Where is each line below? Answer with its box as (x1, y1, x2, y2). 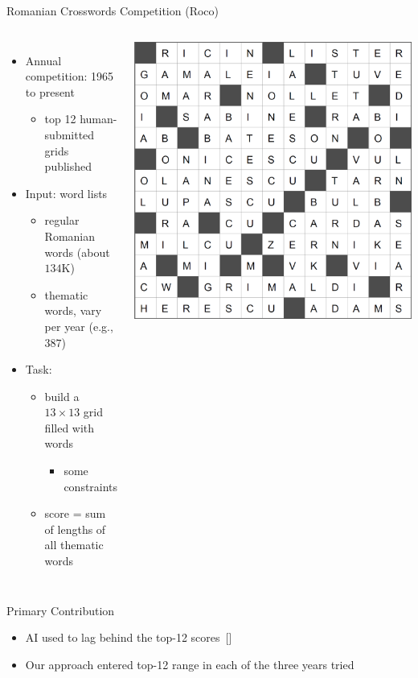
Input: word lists (25, 184, 108, 201)
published (44, 158, 92, 175)
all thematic (44, 536, 104, 553)
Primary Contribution (6, 602, 115, 618)
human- (80, 110, 117, 127)
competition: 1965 (25, 68, 114, 85)
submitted (44, 126, 95, 143)
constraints (64, 477, 118, 494)
